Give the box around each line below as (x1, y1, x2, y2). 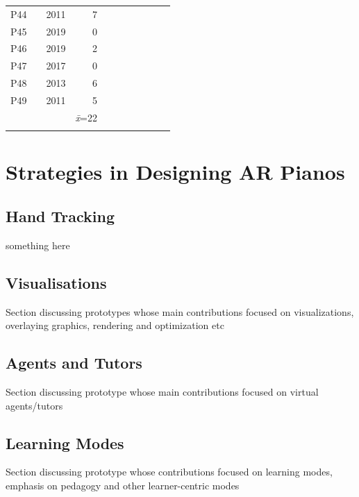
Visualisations (6, 271, 107, 293)
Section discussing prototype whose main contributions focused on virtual (6, 384, 319, 398)
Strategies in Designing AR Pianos (6, 158, 345, 186)
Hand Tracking (6, 205, 115, 226)
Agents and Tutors (6, 352, 142, 373)
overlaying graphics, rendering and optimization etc (6, 318, 224, 332)
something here (6, 237, 70, 252)
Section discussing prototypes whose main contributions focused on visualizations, (6, 304, 354, 319)
